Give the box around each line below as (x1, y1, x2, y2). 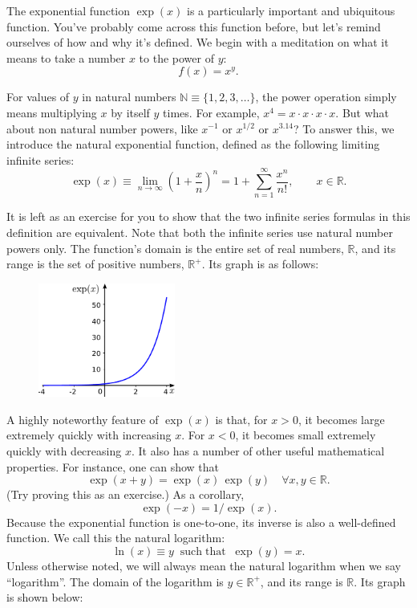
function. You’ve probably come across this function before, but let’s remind (6, 18, 381, 35)
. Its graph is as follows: (201, 255, 319, 272)
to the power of (139, 49, 214, 66)
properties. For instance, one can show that (6, 458, 219, 475)
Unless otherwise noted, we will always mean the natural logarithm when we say (6, 557, 401, 573)
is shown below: (6, 589, 83, 606)
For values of (6, 88, 70, 105)
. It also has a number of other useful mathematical (131, 442, 385, 459)
